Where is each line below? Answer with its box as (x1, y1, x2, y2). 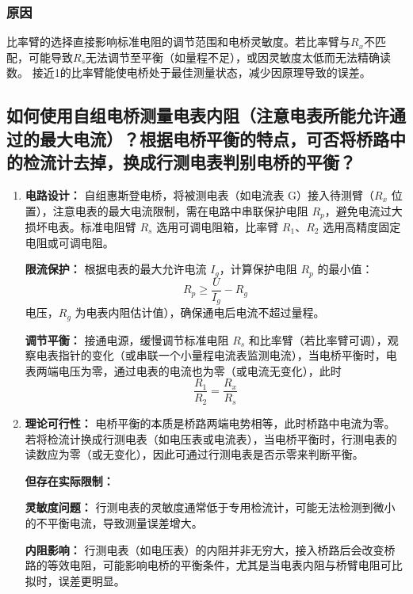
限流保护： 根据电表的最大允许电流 (25, 261, 207, 277)
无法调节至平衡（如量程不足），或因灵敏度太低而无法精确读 (86, 48, 392, 65)
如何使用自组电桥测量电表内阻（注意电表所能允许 (6, 103, 389, 128)
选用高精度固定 (323, 219, 401, 235)
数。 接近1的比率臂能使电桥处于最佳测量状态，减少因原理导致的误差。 (6, 64, 371, 81)
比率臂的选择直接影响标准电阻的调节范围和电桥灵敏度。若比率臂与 (6, 33, 350, 50)
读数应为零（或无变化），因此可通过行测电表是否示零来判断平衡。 (25, 446, 364, 463)
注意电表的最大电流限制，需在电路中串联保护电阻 (52, 202, 308, 219)
